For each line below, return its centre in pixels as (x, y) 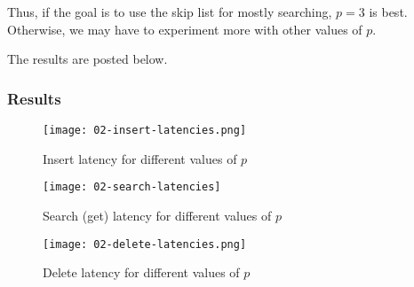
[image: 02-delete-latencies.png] (145, 244)
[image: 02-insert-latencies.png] (145, 130)
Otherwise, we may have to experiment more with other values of (185, 29)
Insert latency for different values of (140, 158)
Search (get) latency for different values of (157, 215)
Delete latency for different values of (141, 272)
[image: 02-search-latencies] (132, 187)
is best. (388, 12)
